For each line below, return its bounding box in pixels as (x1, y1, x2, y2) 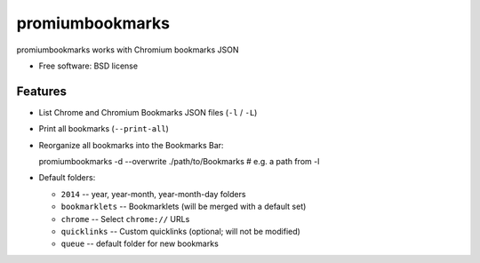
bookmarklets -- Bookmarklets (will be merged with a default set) (60, 201, 307, 212)
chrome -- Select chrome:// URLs (60, 213, 190, 224)
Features (16, 84, 67, 99)
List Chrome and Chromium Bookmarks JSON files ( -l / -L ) (38, 107, 258, 117)
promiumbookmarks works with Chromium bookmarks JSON (16, 44, 239, 55)
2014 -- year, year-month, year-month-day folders (60, 188, 246, 199)
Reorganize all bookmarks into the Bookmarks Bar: (38, 139, 224, 150)
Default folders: (38, 172, 96, 183)
